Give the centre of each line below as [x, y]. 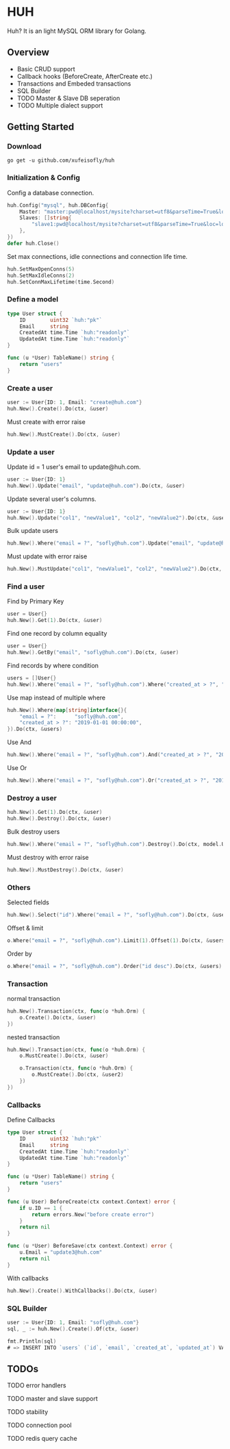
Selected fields [28, 902]
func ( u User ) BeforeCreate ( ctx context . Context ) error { [91, 1202]
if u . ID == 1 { [41, 1208]
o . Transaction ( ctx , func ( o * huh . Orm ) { [76, 1068]
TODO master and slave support [52, 1399]
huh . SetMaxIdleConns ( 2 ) [41, 275]
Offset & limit [25, 928]
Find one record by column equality [57, 634]
